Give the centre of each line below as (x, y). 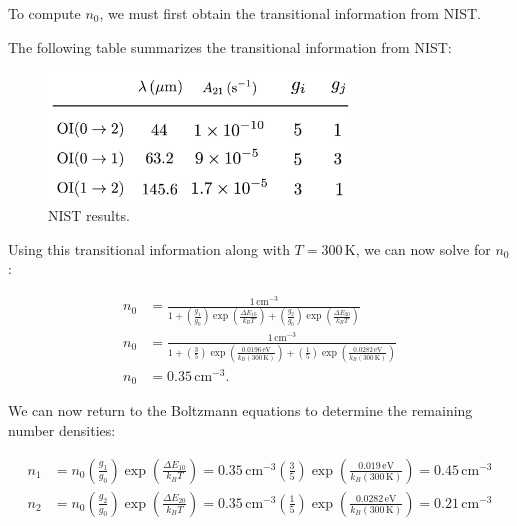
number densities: (62, 430)
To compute (44, 13)
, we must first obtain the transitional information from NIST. (290, 13)
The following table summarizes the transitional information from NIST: (230, 46)
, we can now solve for (423, 248)
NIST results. (89, 215)
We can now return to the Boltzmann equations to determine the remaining (240, 410)
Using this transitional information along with (149, 248)
